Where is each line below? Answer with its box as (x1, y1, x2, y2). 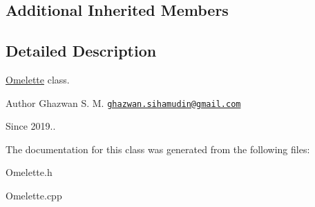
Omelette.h (6, 165, 52, 179)
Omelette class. (6, 72, 70, 86)
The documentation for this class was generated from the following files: (6, 141, 310, 156)
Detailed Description (6, 40, 157, 61)
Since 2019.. (6, 119, 56, 133)
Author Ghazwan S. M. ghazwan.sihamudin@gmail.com (6, 95, 241, 110)
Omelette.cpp (6, 188, 62, 203)
